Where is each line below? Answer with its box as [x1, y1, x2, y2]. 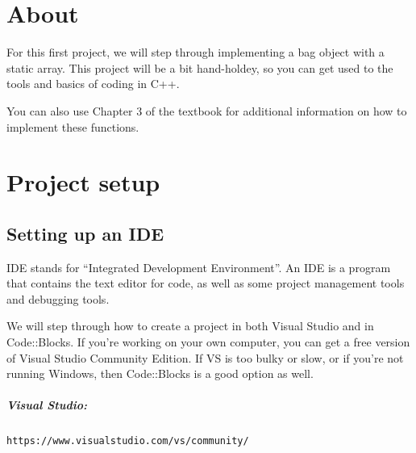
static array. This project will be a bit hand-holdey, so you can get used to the [6, 59, 393, 76]
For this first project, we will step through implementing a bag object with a [6, 44, 385, 61]
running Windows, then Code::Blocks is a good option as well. [6, 365, 314, 382]
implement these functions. [6, 118, 139, 135]
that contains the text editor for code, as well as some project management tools [6, 275, 405, 292]
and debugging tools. [6, 290, 110, 307]
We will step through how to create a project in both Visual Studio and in [6, 317, 374, 334]
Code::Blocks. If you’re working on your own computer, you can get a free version [6, 333, 410, 350]
